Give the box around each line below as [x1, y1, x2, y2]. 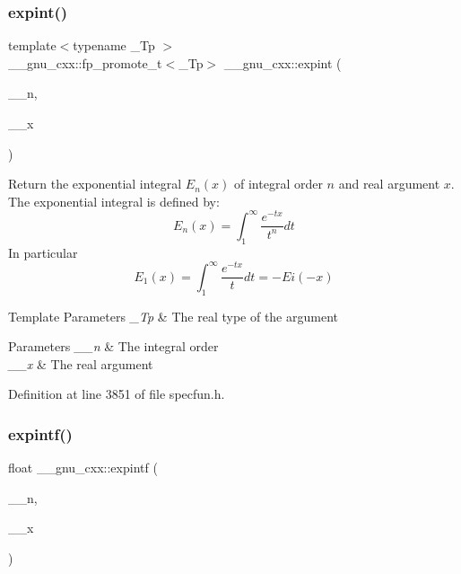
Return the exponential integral [8, 174, 182, 193]
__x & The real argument [8, 354, 153, 373]
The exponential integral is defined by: [8, 191, 220, 210]
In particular [8, 243, 78, 261]
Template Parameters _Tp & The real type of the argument [8, 306, 338, 325]
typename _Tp [73, 36, 155, 55]
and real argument [338, 174, 440, 193]
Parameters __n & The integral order [8, 337, 219, 356]
